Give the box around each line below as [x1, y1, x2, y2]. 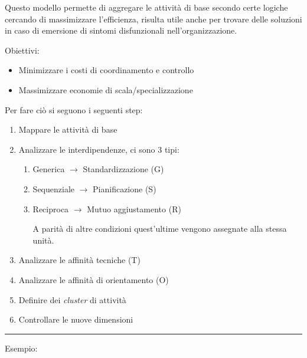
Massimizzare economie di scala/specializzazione [18, 83, 193, 96]
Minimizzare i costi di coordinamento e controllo [18, 64, 194, 76]
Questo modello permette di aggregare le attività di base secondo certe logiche [5, 1, 288, 13]
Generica [32, 163, 65, 175]
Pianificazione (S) [93, 182, 156, 195]
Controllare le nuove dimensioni [18, 313, 133, 326]
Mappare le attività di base [18, 123, 117, 136]
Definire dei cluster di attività [18, 293, 126, 306]
